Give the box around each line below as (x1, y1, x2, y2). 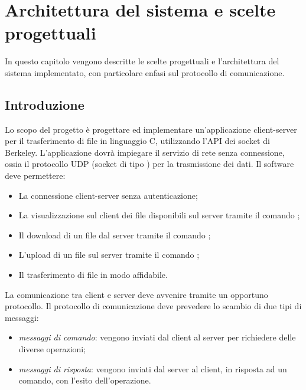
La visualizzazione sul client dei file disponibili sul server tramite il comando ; (18, 209, 300, 221)
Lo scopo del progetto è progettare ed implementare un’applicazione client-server (5, 123, 297, 135)
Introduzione (5, 95, 84, 113)
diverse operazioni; (18, 343, 86, 355)
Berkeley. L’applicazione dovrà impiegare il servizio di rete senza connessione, (5, 146, 285, 158)
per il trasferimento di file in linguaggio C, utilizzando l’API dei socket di (5, 135, 270, 147)
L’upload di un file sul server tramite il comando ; (18, 248, 200, 261)
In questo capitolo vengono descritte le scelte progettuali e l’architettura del (5, 55, 279, 67)
